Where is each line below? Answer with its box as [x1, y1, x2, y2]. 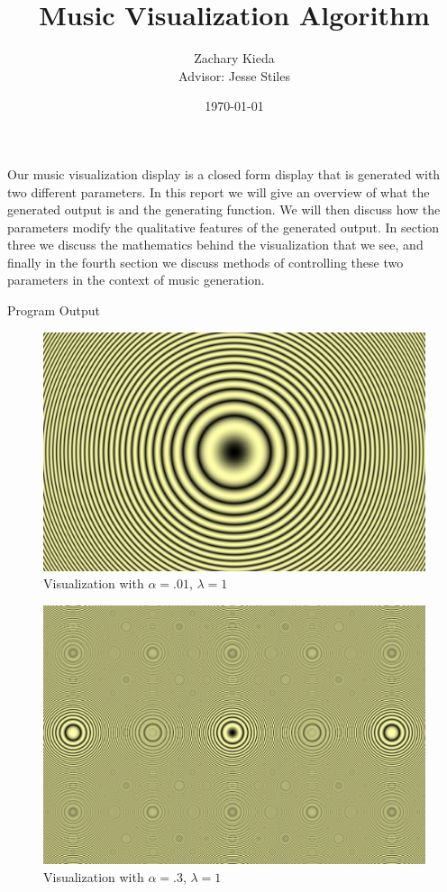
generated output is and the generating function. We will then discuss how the [7, 200, 441, 219]
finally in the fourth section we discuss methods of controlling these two [7, 252, 404, 271]
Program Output [7, 301, 100, 320]
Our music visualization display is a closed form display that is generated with [7, 164, 441, 183]
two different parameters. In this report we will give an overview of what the [7, 182, 430, 201]
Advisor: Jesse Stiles [178, 66, 290, 85]
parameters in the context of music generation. [7, 270, 265, 289]
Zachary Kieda [194, 49, 275, 68]
